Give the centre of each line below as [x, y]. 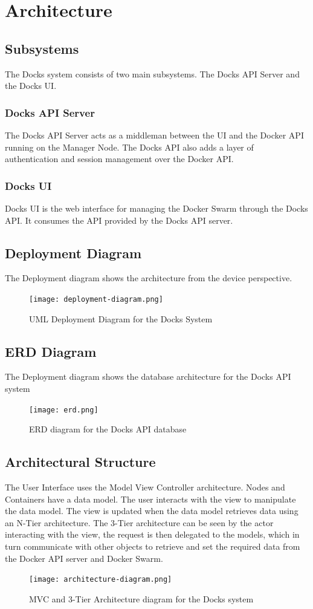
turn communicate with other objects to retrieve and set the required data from [153, 546]
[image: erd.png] [64, 410]
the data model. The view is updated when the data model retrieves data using [152, 511]
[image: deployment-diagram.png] [96, 299]
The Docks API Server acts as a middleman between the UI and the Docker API [154, 135]
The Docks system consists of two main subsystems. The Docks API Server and [152, 73]
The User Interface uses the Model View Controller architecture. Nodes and [145, 487]
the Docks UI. [31, 86]
